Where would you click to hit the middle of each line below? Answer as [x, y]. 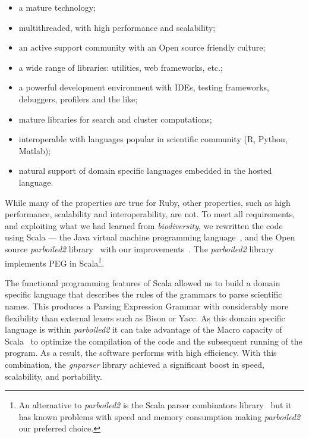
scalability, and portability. [53, 376]
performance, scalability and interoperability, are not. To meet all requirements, [150, 214]
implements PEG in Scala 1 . [55, 262]
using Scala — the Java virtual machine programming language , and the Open [150, 237]
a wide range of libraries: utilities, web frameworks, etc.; [121, 67]
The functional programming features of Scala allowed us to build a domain [143, 282]
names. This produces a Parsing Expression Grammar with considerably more [147, 306]
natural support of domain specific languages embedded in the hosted [145, 170]
